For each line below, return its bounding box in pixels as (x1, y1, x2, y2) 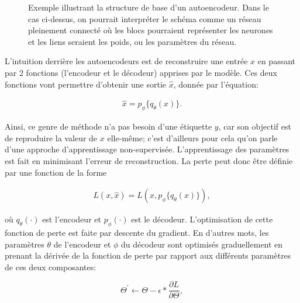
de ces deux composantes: (5, 260, 96, 273)
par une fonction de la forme (5, 166, 107, 178)
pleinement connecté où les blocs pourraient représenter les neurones (28, 24, 273, 36)
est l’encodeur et (42, 213, 101, 225)
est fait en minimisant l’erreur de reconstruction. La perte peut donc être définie (5, 154, 293, 166)
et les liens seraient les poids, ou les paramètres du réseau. (28, 35, 237, 47)
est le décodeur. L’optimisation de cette (131, 213, 273, 225)
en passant (257, 55, 296, 67)
